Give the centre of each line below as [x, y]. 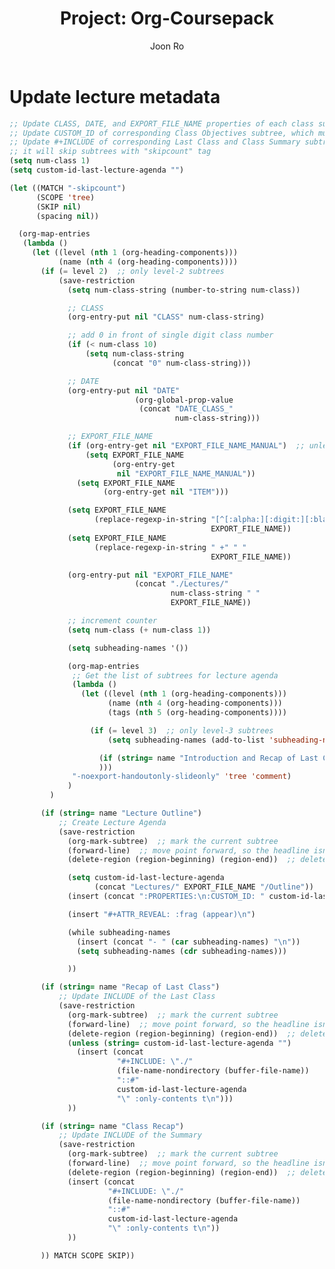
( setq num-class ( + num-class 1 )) [139, 630]
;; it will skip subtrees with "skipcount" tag [110, 152]
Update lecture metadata [115, 96]
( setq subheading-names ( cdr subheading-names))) [181, 951]
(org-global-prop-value [184, 400]
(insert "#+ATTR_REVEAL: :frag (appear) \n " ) [161, 914]
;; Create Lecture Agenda [112, 822]
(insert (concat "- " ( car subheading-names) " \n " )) [188, 942]
